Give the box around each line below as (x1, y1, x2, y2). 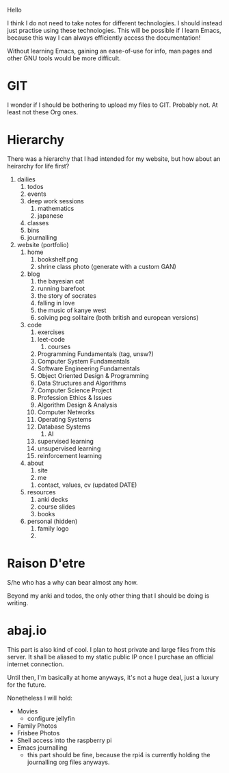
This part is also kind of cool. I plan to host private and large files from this (7, 645, 217, 653)
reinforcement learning (37, 451, 103, 459)
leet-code (37, 335, 65, 343)
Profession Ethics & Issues (37, 393, 112, 401)
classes (27, 218, 49, 227)
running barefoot (37, 284, 85, 292)
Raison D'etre (7, 556, 85, 571)
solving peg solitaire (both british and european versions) (37, 313, 199, 321)
